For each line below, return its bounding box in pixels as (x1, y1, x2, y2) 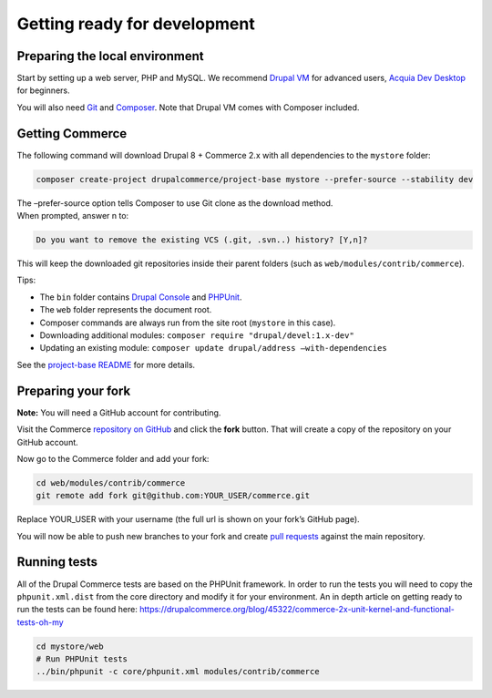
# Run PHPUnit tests (36, 654, 128, 664)
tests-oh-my (16, 616, 64, 628)
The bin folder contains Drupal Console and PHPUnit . (39, 292, 242, 303)
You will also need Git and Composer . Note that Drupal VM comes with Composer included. (16, 101, 360, 113)
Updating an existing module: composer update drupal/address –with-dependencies (39, 343, 387, 354)
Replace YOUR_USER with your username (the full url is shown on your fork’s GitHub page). (16, 514, 360, 525)
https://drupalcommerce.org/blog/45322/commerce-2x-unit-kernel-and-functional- (139, 604, 456, 615)
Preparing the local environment (16, 48, 204, 64)
